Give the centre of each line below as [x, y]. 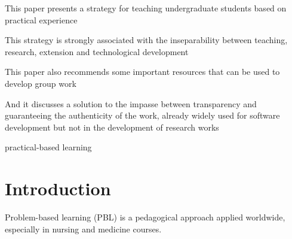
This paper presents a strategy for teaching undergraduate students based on [146, 8]
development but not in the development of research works [112, 127]
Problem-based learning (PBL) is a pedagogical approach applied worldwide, [145, 217]
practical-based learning [48, 147]
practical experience [41, 19]
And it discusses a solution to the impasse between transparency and [131, 103]
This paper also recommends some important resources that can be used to [142, 72]
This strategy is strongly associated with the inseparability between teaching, [146, 40]
